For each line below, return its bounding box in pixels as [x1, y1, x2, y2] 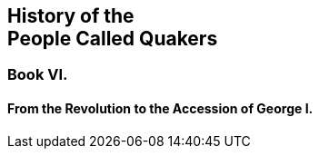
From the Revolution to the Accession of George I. [7, 101, 314, 117]
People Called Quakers [7, 27, 218, 50]
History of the [7, 5, 135, 27]
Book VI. [7, 65, 68, 84]
